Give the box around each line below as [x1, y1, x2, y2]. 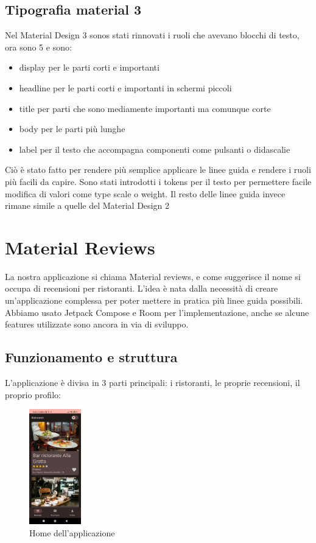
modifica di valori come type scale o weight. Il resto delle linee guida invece [5, 187, 286, 200]
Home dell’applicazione [29, 526, 115, 539]
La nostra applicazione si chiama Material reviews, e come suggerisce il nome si [5, 270, 301, 282]
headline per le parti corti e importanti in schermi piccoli [19, 81, 232, 94]
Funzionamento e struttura [5, 348, 178, 366]
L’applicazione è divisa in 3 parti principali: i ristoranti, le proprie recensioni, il [5, 376, 300, 389]
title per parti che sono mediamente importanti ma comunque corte [19, 102, 271, 114]
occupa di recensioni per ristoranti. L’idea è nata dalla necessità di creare [5, 282, 278, 295]
